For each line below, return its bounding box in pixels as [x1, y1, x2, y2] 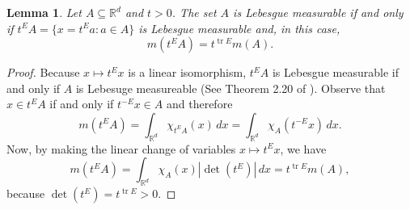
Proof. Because [6, 64, 80, 81]
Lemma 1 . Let [6, 4, 82, 20]
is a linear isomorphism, [128, 64, 247, 81]
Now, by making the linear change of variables [6, 140, 236, 157]
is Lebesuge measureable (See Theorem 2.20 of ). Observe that [75, 79, 386, 96]
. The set [171, 4, 217, 20]
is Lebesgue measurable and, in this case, [138, 19, 340, 36]
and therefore [166, 95, 233, 112]
